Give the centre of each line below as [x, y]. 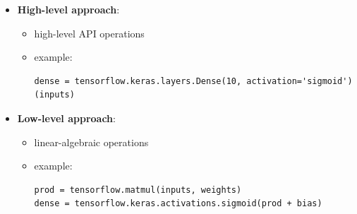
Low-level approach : [66, 118]
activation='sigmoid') [299, 81]
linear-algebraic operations [91, 142]
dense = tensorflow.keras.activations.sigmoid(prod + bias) [178, 204]
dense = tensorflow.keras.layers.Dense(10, [138, 81]
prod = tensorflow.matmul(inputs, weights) [138, 190]
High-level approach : [68, 9]
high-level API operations [89, 33]
